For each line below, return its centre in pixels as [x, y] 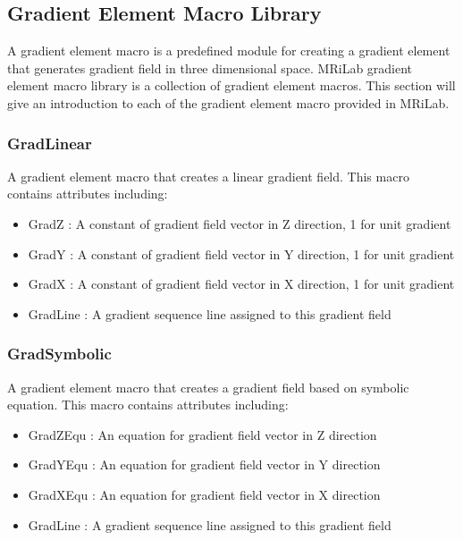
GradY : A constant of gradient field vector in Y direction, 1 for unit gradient [241, 253]
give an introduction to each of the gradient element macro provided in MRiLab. [228, 102]
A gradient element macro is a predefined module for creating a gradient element [229, 51]
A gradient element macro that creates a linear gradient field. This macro [208, 176]
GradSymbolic [59, 354]
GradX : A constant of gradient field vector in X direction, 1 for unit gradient [241, 284]
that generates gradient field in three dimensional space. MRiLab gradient [210, 67]
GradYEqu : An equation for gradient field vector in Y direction [204, 464]
